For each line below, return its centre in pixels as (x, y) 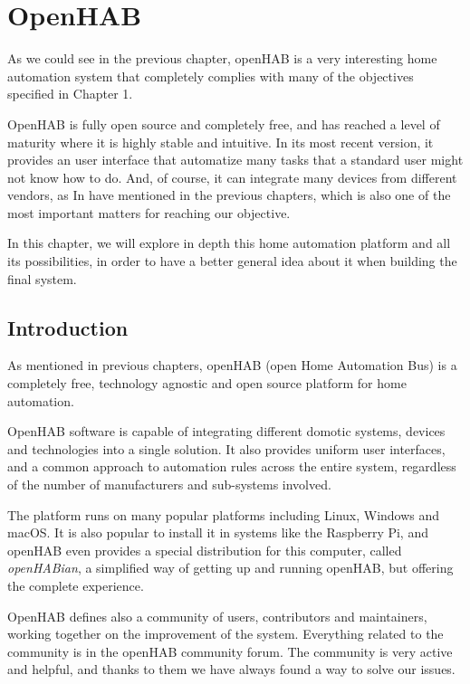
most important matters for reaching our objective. (149, 212)
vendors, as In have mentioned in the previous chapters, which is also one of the (229, 195)
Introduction (68, 327)
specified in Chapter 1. (70, 94)
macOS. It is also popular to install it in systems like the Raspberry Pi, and (218, 532)
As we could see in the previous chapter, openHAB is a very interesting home (222, 58)
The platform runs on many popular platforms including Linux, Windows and (224, 514)
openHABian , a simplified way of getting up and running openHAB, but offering (230, 568)
